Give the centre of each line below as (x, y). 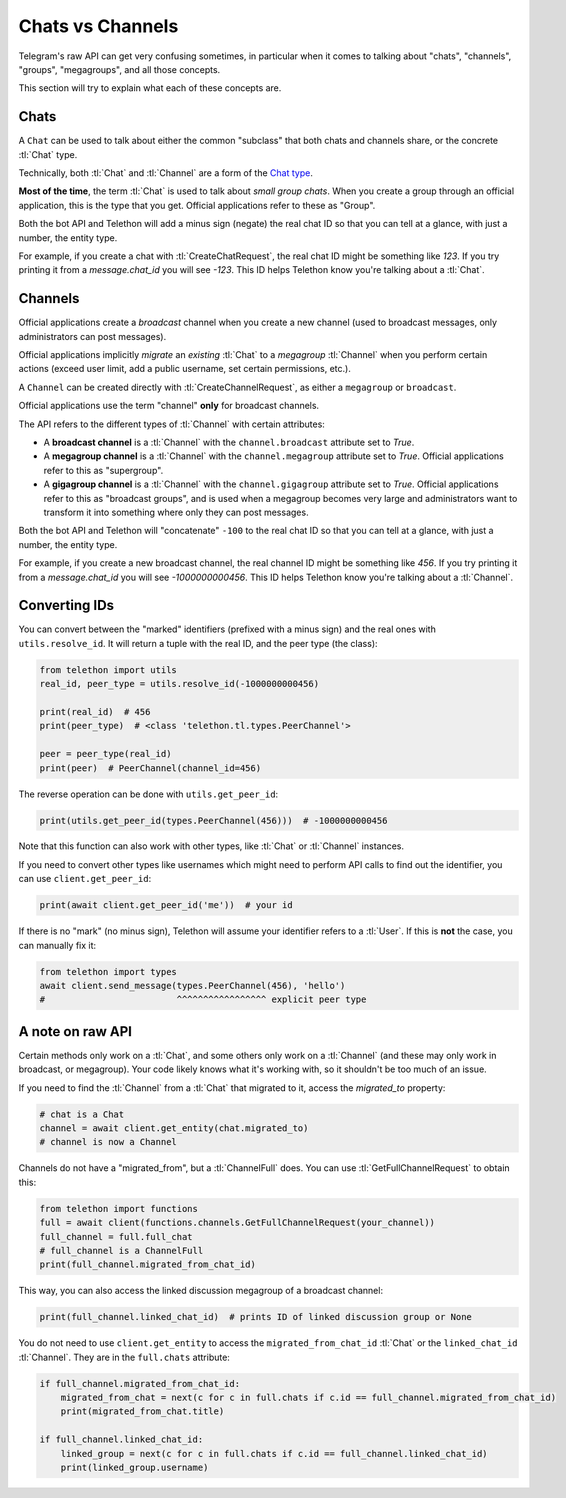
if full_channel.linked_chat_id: (121, 1439)
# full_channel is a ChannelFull (121, 1250)
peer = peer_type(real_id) (105, 754)
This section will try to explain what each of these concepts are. (150, 88)
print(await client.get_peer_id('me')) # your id (166, 905)
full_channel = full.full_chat (116, 1236)
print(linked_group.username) (134, 1468)
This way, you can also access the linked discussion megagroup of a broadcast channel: (201, 1291)
